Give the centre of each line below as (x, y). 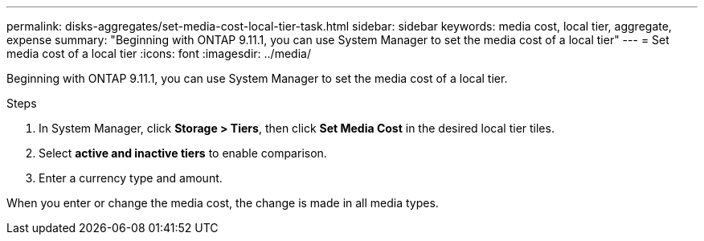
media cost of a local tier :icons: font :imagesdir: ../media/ (159, 53)
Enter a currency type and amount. (131, 178)
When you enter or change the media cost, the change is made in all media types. (223, 203)
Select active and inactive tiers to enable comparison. (183, 153)
